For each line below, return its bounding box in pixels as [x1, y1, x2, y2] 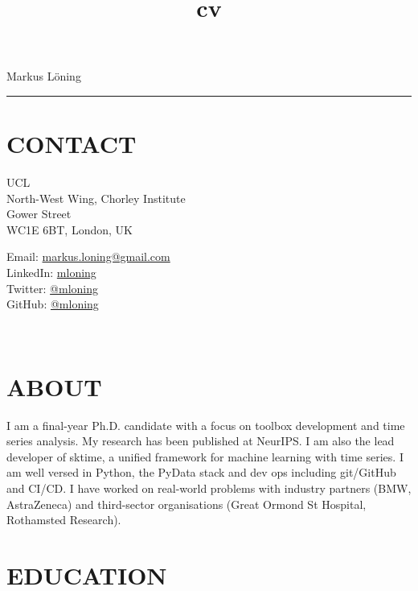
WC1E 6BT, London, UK [6, 221, 133, 238]
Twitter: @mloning [6, 279, 99, 296]
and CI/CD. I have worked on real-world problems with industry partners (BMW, [6, 479, 412, 496]
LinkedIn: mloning [6, 264, 96, 281]
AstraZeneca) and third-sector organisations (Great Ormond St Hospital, [6, 495, 367, 512]
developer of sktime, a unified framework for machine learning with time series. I [6, 448, 404, 465]
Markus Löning [6, 68, 81, 85]
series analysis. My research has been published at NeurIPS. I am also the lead [6, 432, 395, 449]
